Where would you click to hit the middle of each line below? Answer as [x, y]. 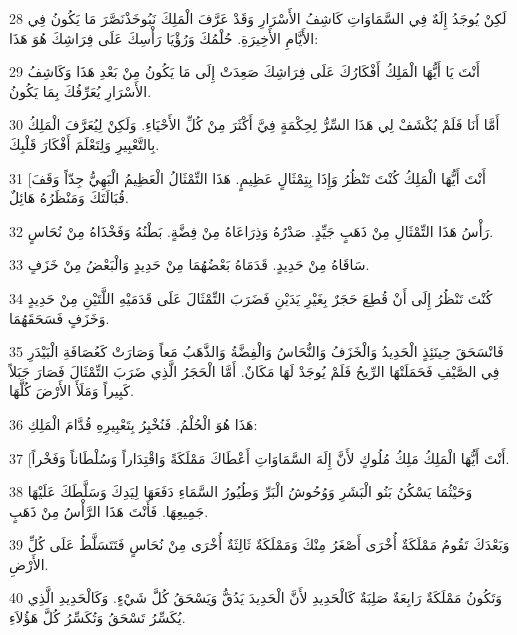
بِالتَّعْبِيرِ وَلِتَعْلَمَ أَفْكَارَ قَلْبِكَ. [84, 143]
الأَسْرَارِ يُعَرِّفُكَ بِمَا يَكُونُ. [80, 90]
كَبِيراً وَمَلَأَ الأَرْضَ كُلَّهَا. [71, 390]
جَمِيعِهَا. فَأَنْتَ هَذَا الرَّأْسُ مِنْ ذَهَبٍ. [109, 510]
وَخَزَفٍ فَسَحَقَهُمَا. [59, 317]
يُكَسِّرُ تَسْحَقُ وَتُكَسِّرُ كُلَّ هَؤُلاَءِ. [97, 617]
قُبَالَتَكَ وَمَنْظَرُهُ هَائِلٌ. [69, 197]
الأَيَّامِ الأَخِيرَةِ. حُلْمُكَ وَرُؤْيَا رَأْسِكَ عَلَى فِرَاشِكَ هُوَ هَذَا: [164, 37]
